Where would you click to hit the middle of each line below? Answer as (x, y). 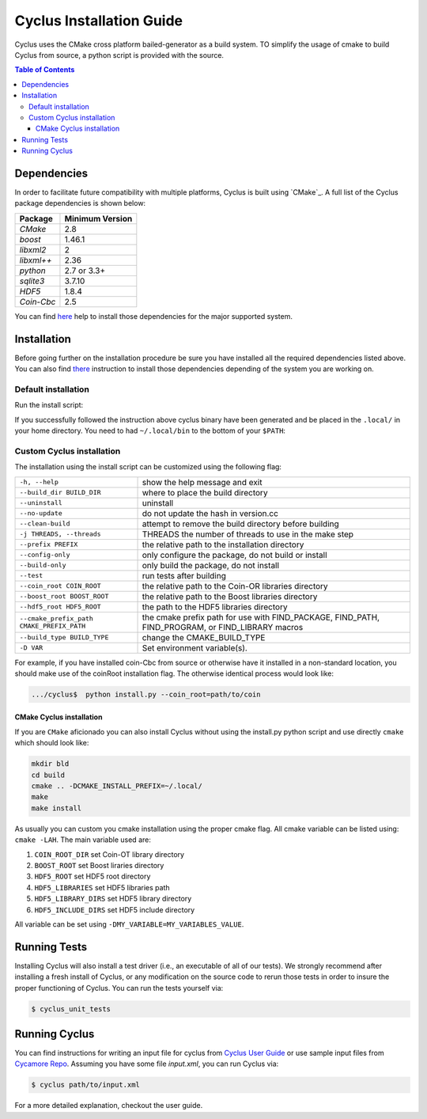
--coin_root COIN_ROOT (60, 586)
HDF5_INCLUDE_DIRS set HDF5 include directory (115, 909)
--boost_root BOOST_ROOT (64, 596)
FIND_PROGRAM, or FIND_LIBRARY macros (223, 627)
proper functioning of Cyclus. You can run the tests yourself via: (119, 988)
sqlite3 (32, 281)
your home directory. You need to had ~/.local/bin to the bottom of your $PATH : (150, 431)
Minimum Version (98, 218)
